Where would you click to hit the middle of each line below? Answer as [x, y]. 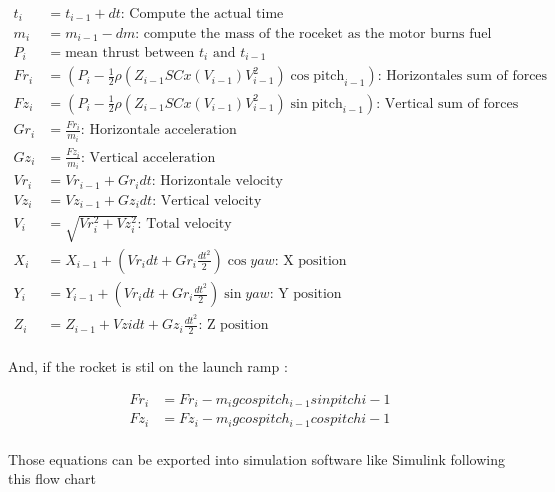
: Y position [305, 294]
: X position [310, 260]
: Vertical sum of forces [447, 103]
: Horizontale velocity [217, 181]
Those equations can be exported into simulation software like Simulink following [257, 458]
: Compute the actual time [202, 14]
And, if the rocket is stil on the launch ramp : [148, 366]
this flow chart [52, 478]
